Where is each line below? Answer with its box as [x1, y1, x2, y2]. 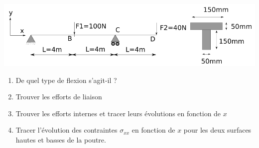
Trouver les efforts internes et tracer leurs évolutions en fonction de [15, 108, 221, 118]
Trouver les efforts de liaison [15, 91, 102, 102]
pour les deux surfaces [183, 125, 252, 135]
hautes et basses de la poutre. [15, 135, 106, 145]
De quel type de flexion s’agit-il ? [15, 74, 117, 85]
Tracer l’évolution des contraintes [15, 125, 118, 135]
